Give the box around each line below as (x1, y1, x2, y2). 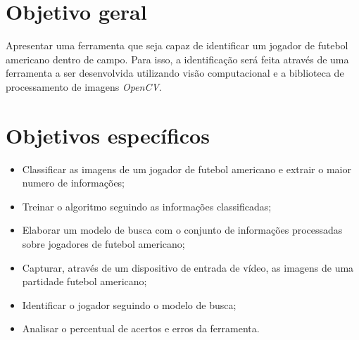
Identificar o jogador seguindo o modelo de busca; (22, 297, 237, 312)
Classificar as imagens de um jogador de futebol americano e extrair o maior (22, 161, 351, 176)
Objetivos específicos (6, 120, 210, 149)
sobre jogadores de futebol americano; (22, 237, 185, 251)
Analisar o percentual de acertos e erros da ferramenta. (22, 321, 260, 336)
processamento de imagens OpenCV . (6, 79, 162, 94)
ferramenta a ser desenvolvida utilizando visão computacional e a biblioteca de (6, 65, 344, 80)
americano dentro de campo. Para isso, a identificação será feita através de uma (6, 51, 349, 66)
